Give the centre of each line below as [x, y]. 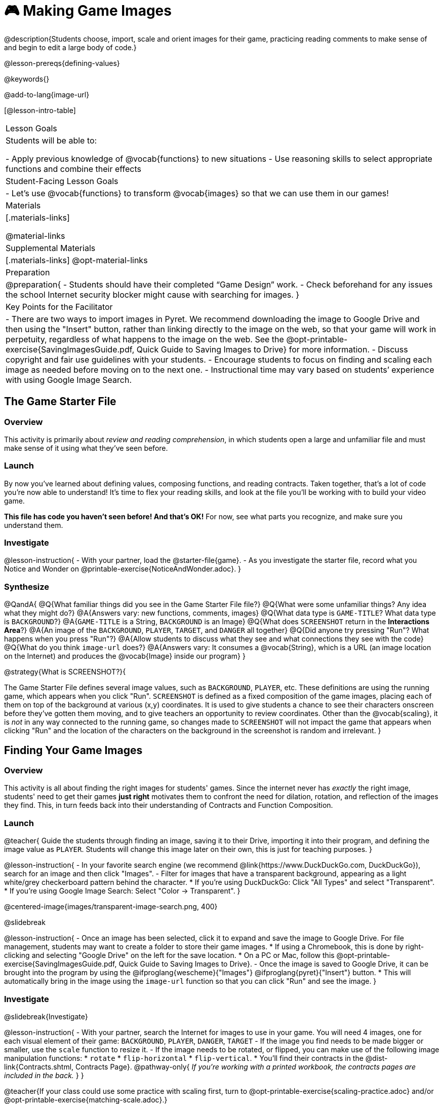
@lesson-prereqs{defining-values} [62, 63]
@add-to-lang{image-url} [47, 94]
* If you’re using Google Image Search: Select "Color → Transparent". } [122, 891]
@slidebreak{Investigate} [46, 1016]
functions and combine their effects [74, 169]
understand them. [34, 525]
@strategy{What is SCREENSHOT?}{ [65, 672]
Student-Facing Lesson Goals [62, 181]
